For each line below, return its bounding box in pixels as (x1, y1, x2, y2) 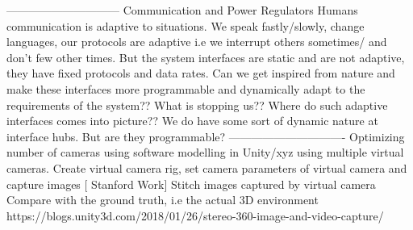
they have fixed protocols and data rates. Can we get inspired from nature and (6, 65, 395, 82)
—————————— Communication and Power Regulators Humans (6, 2, 358, 18)
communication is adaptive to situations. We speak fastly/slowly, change (6, 17, 365, 34)
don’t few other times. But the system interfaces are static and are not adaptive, (6, 48, 405, 65)
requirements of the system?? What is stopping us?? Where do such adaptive (6, 96, 388, 113)
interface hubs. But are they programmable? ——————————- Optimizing (6, 128, 405, 144)
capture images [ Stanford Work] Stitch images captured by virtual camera (6, 175, 376, 192)
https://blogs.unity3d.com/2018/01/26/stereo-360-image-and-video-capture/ (6, 207, 384, 224)
